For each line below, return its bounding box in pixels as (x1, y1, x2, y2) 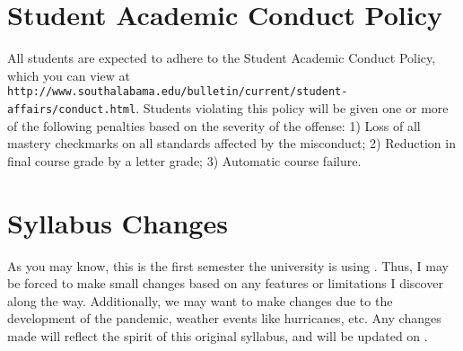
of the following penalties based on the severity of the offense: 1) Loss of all (7, 116, 421, 135)
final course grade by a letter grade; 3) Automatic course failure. (7, 151, 362, 170)
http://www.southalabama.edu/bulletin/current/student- (7, 85, 348, 99)
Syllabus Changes (7, 204, 228, 241)
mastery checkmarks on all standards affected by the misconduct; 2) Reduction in (7, 134, 456, 153)
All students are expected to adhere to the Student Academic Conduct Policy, (7, 48, 436, 67)
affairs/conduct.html (7, 102, 136, 116)
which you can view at (7, 66, 130, 84)
